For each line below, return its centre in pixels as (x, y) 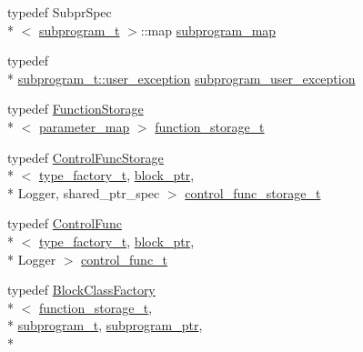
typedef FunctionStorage (76, 109)
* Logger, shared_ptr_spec (84, 192)
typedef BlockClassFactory (81, 290)
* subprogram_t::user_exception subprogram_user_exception (181, 78)
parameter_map (85, 126)
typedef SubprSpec (60, 12)
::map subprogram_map (208, 30)
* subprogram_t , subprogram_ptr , (105, 325)
